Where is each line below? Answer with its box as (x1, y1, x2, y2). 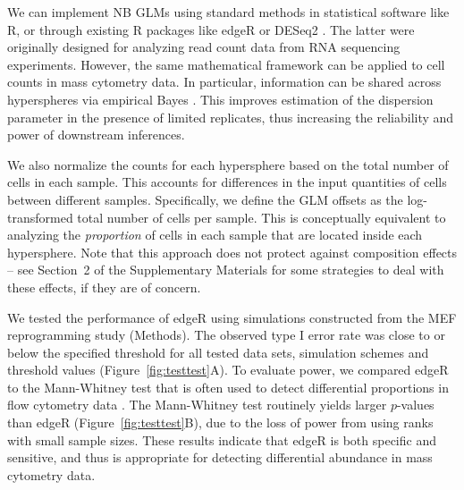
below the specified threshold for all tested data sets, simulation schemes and (7, 342, 429, 361)
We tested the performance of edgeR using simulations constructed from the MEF (7, 308, 457, 326)
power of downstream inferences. (7, 125, 185, 144)
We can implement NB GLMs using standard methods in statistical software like (7, 3, 450, 21)
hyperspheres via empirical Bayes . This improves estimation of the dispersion (7, 89, 434, 108)
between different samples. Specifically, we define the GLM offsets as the (7, 190, 403, 208)
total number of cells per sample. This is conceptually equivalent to (77, 207, 446, 226)
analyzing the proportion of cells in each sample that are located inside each (7, 225, 423, 244)
